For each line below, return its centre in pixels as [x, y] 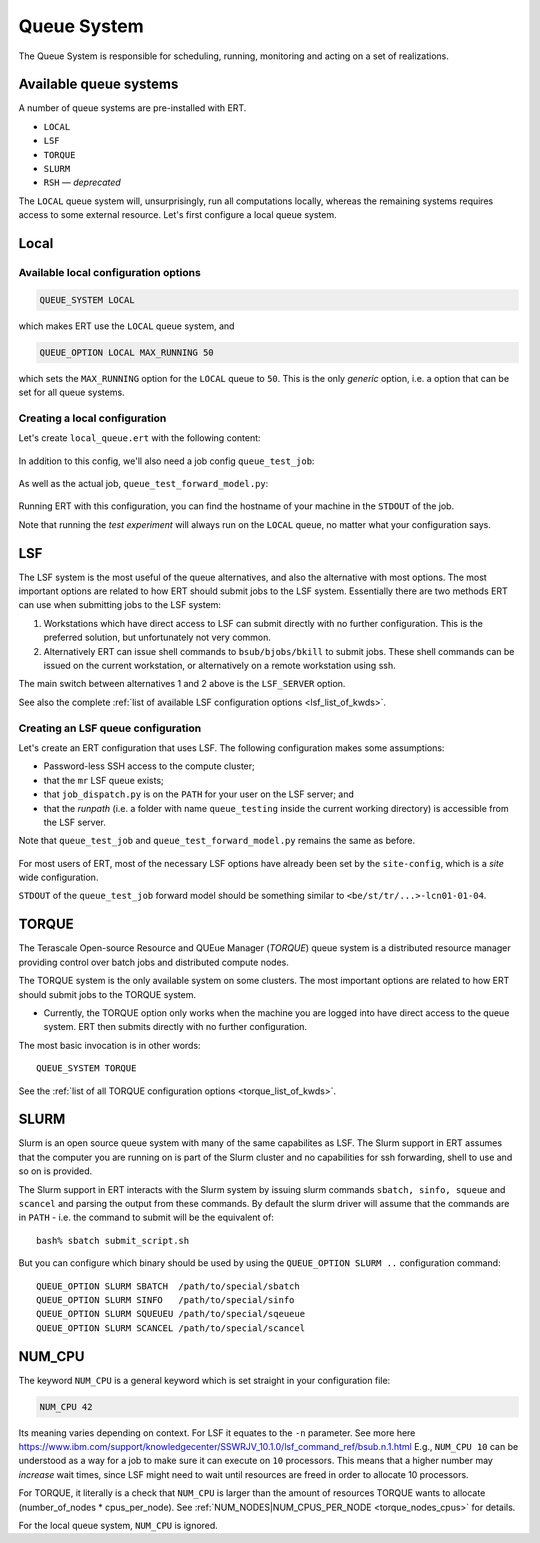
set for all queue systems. [71, 392]
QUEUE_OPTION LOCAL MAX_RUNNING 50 [126, 352]
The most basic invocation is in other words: [109, 1045]
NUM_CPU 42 [66, 1406]
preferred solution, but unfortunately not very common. [157, 637]
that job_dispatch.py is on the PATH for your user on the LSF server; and [199, 794]
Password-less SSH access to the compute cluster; [149, 766]
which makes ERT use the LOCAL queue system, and [126, 326]
